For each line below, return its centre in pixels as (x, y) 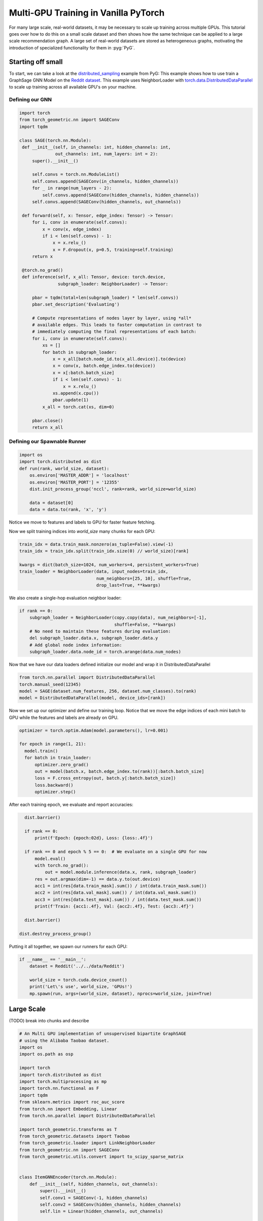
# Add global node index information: (76, 645)
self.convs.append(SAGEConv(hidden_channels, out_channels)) (106, 202)
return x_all (47, 427)
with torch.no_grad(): (62, 865)
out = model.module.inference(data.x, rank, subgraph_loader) (121, 872)
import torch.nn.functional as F (59, 1088)
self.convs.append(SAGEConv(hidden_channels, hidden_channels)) (121, 195)
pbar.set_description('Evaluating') (76, 304)
